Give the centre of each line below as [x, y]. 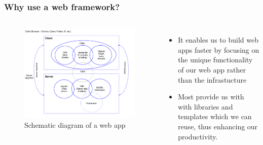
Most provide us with [211, 97]
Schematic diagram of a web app [75, 124]
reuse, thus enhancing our [218, 126]
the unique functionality [215, 60]
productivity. [198, 136]
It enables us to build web [218, 40]
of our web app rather [212, 69]
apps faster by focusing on [219, 49]
